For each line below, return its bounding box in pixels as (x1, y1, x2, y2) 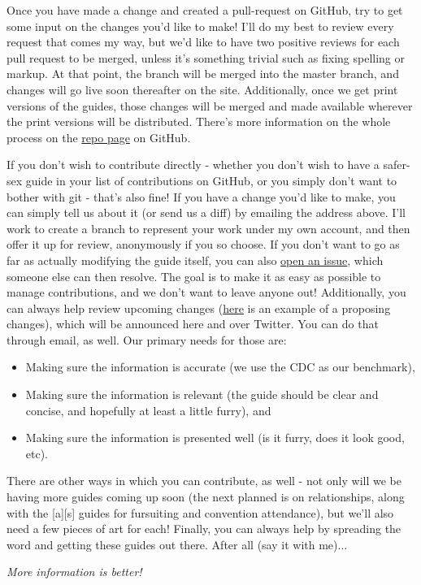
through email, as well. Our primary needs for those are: (7, 331, 287, 348)
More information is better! (7, 563, 142, 580)
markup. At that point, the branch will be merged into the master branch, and (7, 65, 399, 82)
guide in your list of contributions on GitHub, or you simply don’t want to (25, 171, 397, 188)
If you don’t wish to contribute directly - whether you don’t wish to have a (7, 156, 380, 173)
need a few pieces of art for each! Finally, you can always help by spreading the (7, 520, 401, 537)
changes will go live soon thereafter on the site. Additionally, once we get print (7, 80, 398, 97)
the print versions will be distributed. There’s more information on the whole (7, 113, 391, 130)
